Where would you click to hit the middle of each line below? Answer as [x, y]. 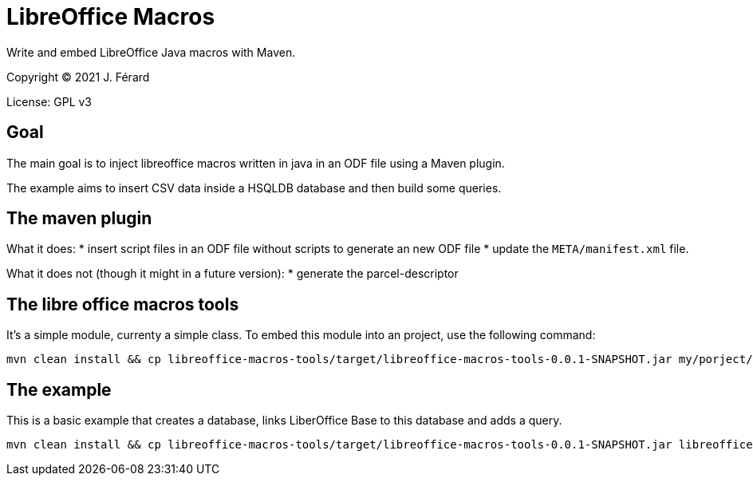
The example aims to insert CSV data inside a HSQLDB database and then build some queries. [254, 188]
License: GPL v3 [49, 101]
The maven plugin [79, 219]
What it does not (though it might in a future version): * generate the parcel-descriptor [233, 274]
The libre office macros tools [123, 304]
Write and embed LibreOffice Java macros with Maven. [151, 52]
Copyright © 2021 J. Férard [78, 77]
